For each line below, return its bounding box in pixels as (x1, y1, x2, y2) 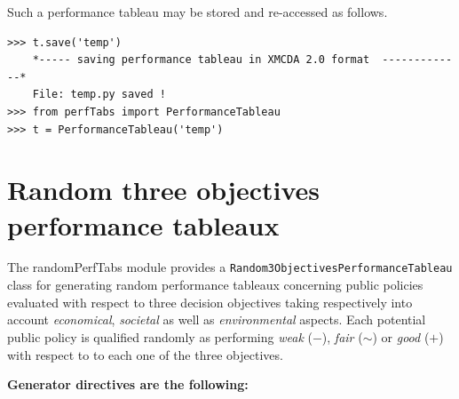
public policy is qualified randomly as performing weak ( (7, 327, 313, 346)
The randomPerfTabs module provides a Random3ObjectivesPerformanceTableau (7, 258, 453, 276)
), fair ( (321, 327, 363, 346)
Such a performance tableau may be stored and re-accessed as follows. (7, 3, 388, 20)
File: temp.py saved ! (32, 88, 166, 101)
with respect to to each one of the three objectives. (7, 345, 283, 363)
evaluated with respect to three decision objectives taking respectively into (7, 292, 413, 311)
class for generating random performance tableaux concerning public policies (7, 275, 423, 294)
